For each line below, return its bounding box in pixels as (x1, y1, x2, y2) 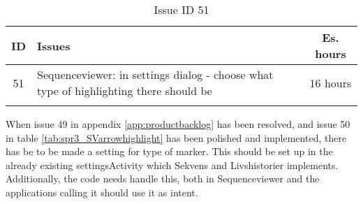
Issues (37, 37, 71, 54)
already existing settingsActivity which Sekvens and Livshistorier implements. (6, 157, 339, 172)
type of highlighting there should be (37, 82, 212, 99)
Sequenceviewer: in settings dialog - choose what (37, 66, 274, 82)
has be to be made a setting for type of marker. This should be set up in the (6, 144, 333, 159)
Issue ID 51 (154, 1, 209, 17)
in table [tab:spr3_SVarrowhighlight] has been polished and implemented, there (6, 130, 347, 145)
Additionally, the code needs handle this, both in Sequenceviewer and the (6, 171, 320, 186)
